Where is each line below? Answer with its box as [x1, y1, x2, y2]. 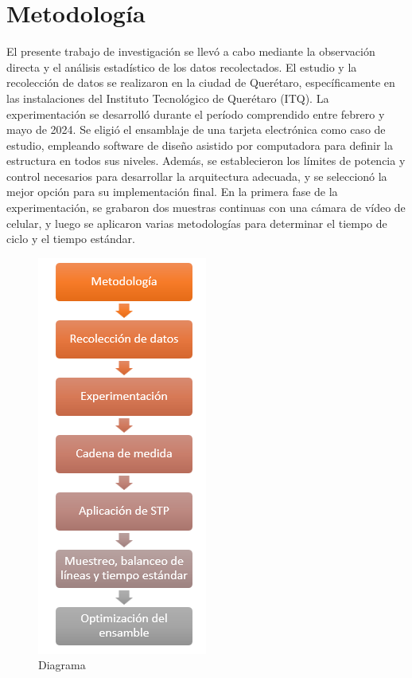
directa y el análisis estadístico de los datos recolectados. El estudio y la [6, 58, 357, 75]
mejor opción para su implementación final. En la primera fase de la [6, 183, 338, 200]
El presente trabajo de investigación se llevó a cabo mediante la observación [6, 43, 375, 60]
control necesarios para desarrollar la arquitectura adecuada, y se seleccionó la [6, 167, 387, 184]
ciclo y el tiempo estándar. [6, 230, 135, 247]
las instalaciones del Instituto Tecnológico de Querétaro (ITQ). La [6, 89, 329, 106]
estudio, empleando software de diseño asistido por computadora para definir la [6, 136, 393, 153]
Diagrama [38, 656, 86, 673]
